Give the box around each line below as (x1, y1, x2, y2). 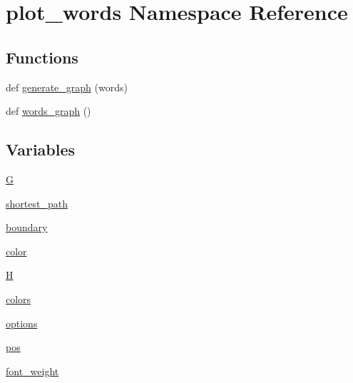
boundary (6, 220, 48, 235)
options (6, 315, 38, 330)
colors (6, 291, 31, 306)
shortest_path (6, 195, 68, 210)
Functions (6, 46, 78, 68)
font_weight (6, 363, 59, 378)
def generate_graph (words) (6, 79, 128, 94)
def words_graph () (6, 103, 91, 118)
